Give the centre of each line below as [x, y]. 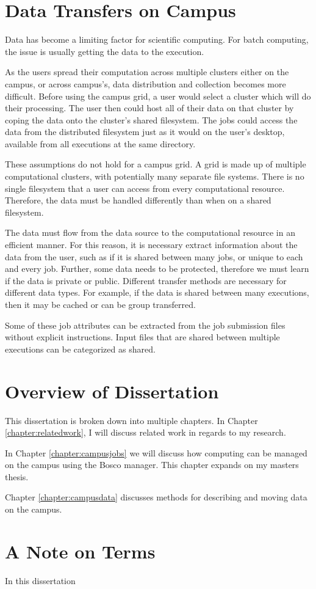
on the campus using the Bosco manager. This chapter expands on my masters [152, 465]
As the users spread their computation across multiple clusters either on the [147, 72]
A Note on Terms [80, 551]
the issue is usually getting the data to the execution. [105, 51]
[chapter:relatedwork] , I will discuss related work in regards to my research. [145, 432]
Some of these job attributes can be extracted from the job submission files [145, 325]
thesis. [17, 476]
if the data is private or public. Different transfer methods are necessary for [146, 280]
